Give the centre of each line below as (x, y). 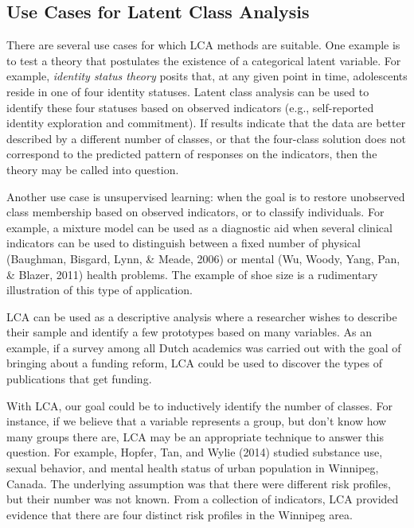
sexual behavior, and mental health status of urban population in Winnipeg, (193, 468)
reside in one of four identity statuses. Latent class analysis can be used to (188, 91)
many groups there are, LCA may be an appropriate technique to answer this (195, 436)
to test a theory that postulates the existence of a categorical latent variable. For (204, 60)
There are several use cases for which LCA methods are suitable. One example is (203, 45)
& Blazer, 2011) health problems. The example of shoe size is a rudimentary (192, 274)
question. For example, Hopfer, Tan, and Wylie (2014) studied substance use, (195, 452)
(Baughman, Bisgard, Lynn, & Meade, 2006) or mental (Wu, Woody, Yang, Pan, (203, 258)
